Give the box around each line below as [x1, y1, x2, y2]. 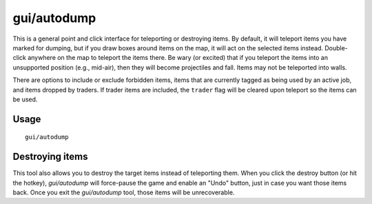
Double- [324, 43, 348, 52]
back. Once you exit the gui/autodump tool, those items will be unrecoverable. [12, 188, 235, 196]
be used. [12, 95, 38, 103]
